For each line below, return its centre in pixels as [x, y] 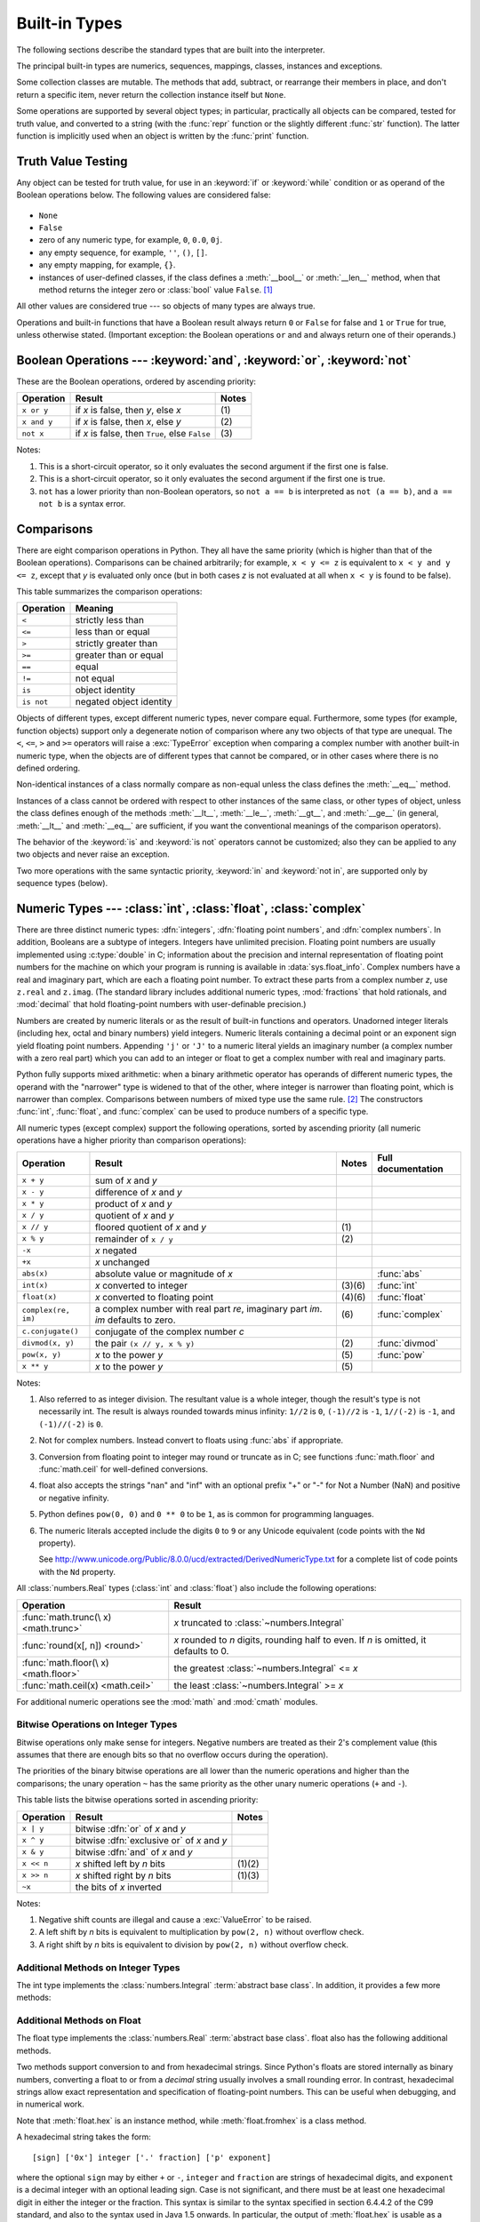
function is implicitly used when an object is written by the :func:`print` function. [163, 136]
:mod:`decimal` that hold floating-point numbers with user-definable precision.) [161, 1004]
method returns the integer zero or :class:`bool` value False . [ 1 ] [156, 290]
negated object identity [124, 702]
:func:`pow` [401, 1355]
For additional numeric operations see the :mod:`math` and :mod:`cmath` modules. [167, 1701]
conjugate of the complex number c [169, 1331]
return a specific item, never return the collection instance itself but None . [151, 94]
